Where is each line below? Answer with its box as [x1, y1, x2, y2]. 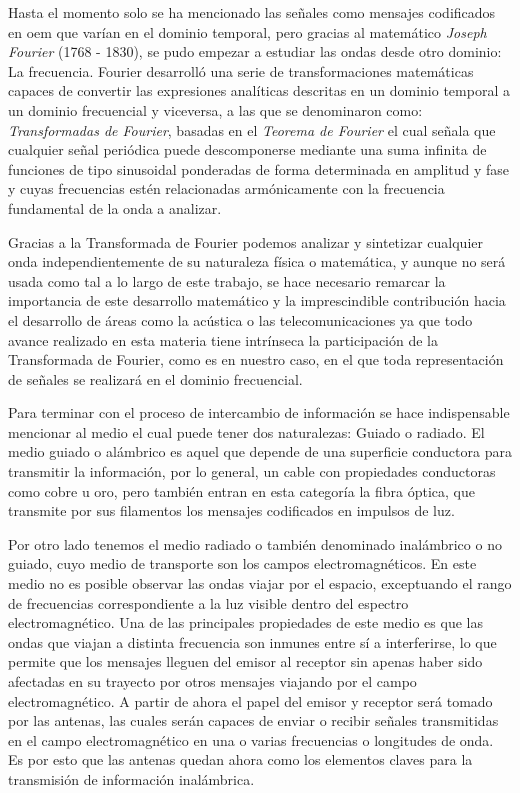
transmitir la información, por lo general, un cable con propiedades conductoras [8, 461, 496, 482]
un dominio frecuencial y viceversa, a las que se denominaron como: [8, 99, 423, 120]
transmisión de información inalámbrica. [8, 768, 255, 789]
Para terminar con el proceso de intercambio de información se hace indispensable [8, 402, 510, 423]
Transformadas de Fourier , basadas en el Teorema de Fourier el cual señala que [8, 119, 496, 140]
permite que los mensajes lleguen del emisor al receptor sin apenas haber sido [8, 651, 483, 672]
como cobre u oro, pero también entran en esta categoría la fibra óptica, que [8, 480, 475, 501]
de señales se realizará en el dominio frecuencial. [8, 368, 303, 389]
